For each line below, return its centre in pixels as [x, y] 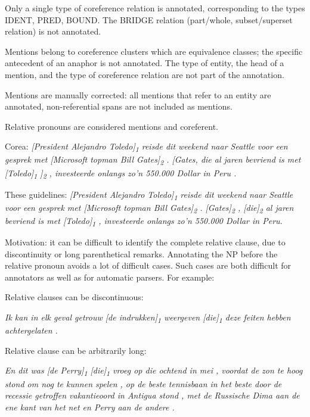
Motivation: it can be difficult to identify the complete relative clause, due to [145, 242]
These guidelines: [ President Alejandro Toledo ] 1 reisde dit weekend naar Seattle [149, 195]
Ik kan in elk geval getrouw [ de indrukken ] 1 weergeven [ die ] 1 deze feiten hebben [148, 318]
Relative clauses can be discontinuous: [74, 297]
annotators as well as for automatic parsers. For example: [110, 277]
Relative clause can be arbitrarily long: [76, 350]
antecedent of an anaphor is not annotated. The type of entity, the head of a [145, 63]
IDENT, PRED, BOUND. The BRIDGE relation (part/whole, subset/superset [149, 19]
